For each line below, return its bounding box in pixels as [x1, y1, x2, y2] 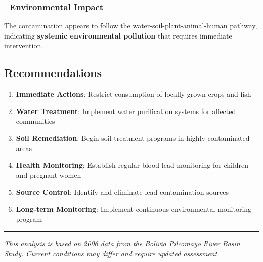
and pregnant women [16, 169, 81, 180]
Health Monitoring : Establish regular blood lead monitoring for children [16, 160, 249, 170]
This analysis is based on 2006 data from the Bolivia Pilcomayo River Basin [4, 238, 240, 249]
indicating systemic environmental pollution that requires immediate [4, 30, 232, 41]
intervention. [4, 40, 43, 51]
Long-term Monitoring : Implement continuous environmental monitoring [16, 203, 252, 214]
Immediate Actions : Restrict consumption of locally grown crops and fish [16, 89, 251, 99]
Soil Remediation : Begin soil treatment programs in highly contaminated [16, 132, 250, 143]
